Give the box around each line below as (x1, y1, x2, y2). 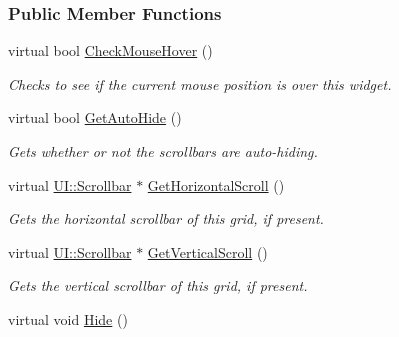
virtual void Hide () (8, 308, 128, 329)
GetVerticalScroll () (147, 241, 268, 262)
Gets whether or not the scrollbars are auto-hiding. (8, 141, 318, 161)
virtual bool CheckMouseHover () (8, 40, 213, 61)
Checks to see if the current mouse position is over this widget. (8, 73, 392, 94)
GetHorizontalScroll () (147, 174, 285, 195)
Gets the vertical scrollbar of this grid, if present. (8, 275, 308, 296)
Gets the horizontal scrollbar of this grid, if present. (8, 208, 324, 229)
